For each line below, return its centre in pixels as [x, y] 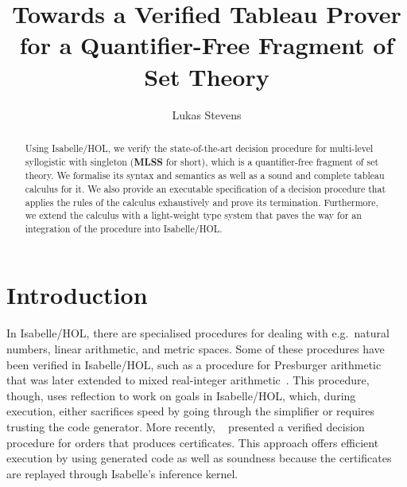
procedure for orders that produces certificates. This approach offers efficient [193, 442]
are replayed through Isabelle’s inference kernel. [122, 473]
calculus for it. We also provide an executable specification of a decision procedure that [205, 188]
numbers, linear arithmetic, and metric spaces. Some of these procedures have [196, 349]
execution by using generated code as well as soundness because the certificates [199, 458]
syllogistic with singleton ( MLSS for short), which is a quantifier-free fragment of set [202, 162]
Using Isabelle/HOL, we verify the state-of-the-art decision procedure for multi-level [199, 148]
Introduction [77, 295]
